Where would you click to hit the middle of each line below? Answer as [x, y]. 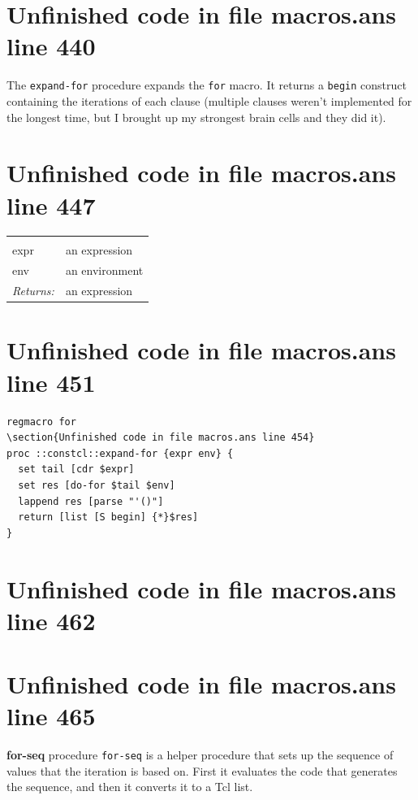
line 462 [51, 620]
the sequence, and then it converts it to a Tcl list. [130, 787]
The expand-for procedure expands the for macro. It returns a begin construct [207, 85]
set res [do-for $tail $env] [97, 485]
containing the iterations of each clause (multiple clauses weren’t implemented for [209, 100]
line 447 [51, 204]
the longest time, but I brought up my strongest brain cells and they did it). [196, 117]
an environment [104, 270]
